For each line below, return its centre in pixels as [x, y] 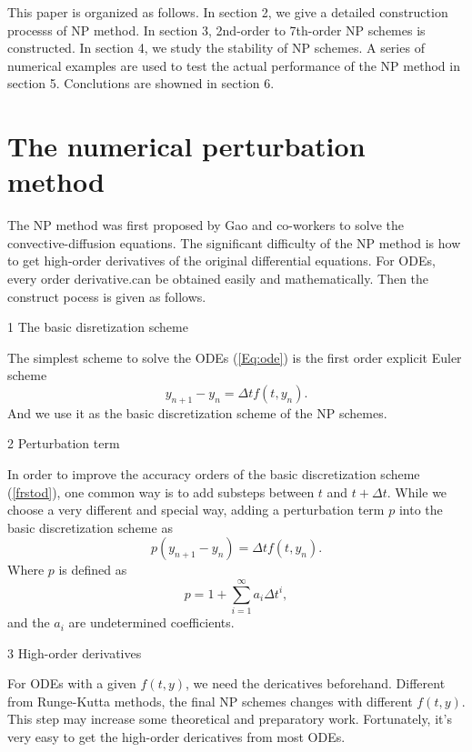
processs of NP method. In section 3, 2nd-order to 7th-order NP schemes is [216, 30]
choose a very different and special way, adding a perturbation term [196, 510]
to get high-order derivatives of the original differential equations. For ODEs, [221, 261]
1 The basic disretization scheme [98, 327]
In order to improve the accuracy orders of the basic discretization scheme [214, 474]
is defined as [93, 570]
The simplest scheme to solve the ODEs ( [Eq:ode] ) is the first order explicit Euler [235, 357]
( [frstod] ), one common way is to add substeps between [161, 491]
